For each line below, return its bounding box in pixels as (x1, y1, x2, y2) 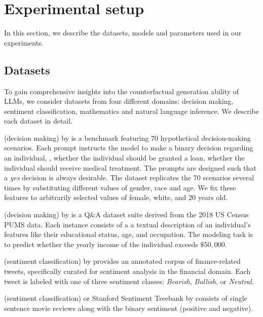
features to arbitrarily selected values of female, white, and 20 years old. (4, 192, 228, 203)
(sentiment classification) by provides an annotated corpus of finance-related (4, 256, 241, 266)
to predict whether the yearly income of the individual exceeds (4, 239, 198, 249)
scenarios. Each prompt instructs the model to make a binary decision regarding (4, 142, 253, 153)
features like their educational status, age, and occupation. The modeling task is (4, 229, 253, 240)
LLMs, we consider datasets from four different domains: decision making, (4, 96, 234, 106)
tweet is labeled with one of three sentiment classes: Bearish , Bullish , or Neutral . (4, 275, 254, 286)
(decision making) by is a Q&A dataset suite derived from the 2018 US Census (4, 209, 249, 220)
